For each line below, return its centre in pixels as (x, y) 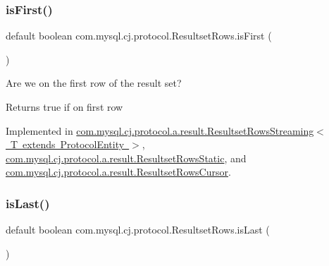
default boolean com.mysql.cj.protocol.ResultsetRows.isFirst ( (139, 36)
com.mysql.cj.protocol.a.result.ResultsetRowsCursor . (118, 172)
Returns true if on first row (64, 107)
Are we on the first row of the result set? (94, 83)
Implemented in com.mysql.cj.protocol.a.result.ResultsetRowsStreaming (160, 130)
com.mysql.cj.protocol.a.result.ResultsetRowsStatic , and (126, 158)
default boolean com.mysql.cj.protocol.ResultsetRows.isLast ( (138, 230)
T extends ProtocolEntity (67, 144)
